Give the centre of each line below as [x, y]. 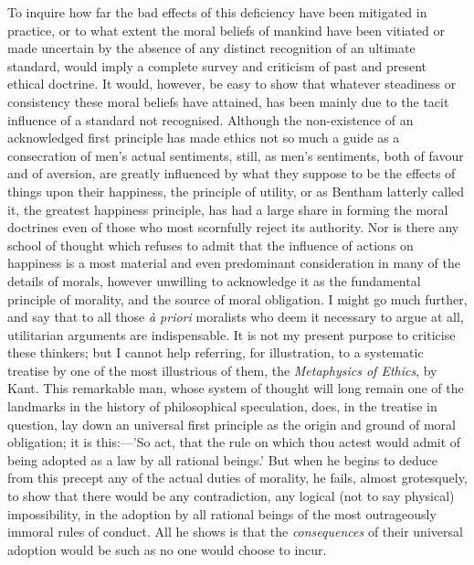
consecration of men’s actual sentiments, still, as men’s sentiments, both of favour [236, 155]
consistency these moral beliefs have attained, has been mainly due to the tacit [228, 101]
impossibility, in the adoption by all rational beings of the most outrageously [222, 513]
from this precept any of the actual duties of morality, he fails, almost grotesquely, [237, 478]
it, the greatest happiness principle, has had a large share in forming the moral [228, 209]
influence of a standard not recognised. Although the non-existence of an [211, 119]
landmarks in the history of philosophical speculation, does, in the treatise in [222, 406]
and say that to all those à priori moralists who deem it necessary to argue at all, [236, 317]
